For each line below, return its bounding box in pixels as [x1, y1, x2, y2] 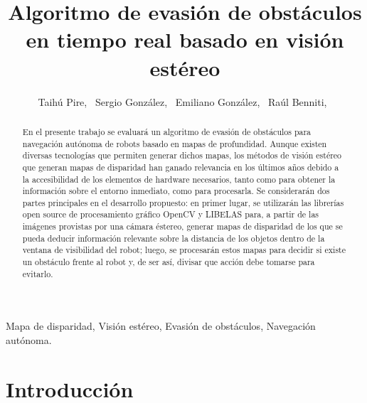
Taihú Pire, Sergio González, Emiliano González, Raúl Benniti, [38, 94, 327, 109]
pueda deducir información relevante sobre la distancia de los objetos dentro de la [22, 232, 325, 244]
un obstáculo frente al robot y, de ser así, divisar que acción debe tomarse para [22, 256, 315, 268]
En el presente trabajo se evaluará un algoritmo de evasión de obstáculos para [22, 125, 312, 137]
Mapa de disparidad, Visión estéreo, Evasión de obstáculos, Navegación [6, 318, 316, 333]
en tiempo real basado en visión [26, 25, 344, 54]
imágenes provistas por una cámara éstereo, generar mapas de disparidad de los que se [22, 220, 343, 232]
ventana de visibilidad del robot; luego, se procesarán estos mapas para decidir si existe [22, 244, 346, 256]
